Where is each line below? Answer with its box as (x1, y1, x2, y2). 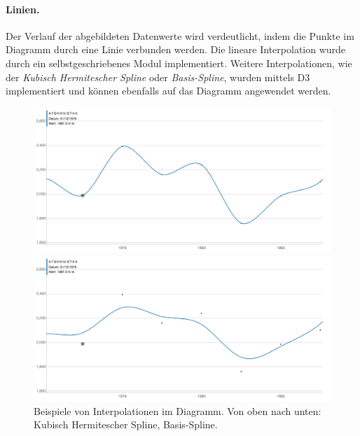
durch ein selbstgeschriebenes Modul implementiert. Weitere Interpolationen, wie (6, 55, 352, 70)
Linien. (6, 1, 40, 16)
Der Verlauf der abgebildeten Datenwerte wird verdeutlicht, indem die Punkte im (6, 28, 354, 43)
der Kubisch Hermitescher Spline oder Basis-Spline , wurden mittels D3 (6, 69, 310, 84)
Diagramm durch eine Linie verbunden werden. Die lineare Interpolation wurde (6, 42, 346, 57)
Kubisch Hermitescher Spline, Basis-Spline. (34, 417, 218, 432)
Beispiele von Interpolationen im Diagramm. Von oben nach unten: (34, 403, 321, 418)
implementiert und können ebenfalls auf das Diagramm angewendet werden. (6, 83, 331, 98)
